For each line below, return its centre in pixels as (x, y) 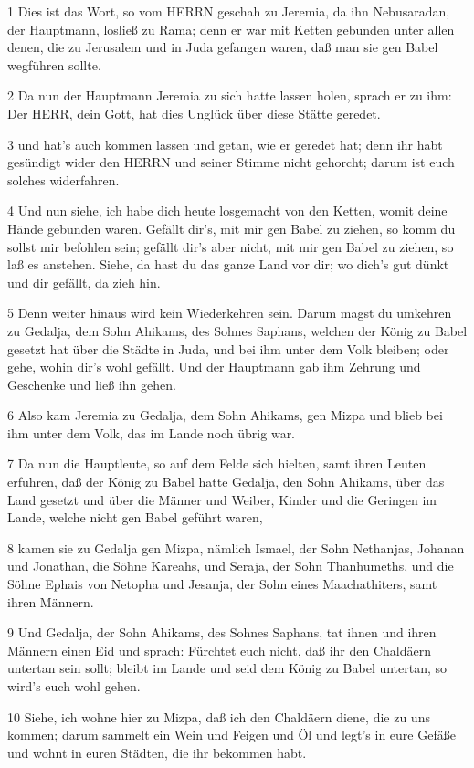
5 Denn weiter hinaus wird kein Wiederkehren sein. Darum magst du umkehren (230, 313)
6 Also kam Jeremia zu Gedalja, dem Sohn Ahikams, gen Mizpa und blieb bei (225, 415)
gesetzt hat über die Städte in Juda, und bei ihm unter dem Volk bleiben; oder (228, 348)
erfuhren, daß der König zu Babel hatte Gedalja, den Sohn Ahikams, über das (226, 482)
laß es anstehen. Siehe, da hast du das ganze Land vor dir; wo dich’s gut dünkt (228, 264)
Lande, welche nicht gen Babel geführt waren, (135, 517)
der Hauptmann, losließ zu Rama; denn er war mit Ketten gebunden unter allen (231, 29)
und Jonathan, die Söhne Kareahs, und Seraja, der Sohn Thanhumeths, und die (231, 566)
